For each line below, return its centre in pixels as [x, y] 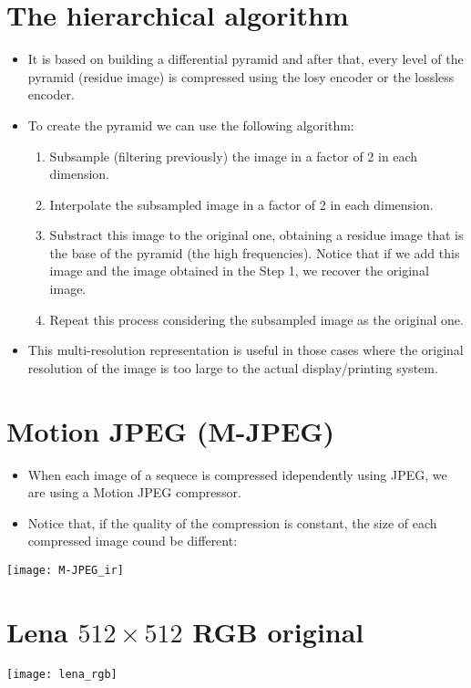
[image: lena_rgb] [62, 674]
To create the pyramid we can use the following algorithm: [191, 125]
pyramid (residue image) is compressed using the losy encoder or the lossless [241, 76]
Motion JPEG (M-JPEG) [171, 430]
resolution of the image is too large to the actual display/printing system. [233, 367]
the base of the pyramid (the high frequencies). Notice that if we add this [255, 252]
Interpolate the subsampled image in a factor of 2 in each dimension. [241, 204]
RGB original [278, 631]
